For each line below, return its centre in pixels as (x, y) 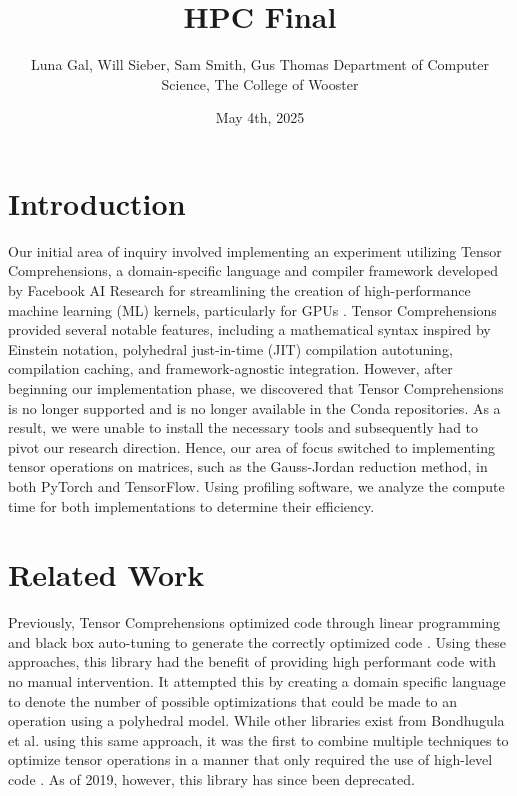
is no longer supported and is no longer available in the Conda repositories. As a (254, 407)
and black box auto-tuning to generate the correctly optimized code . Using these (257, 641)
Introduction (97, 202)
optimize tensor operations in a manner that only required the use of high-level (250, 759)
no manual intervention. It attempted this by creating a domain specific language (257, 681)
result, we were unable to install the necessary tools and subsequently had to (243, 427)
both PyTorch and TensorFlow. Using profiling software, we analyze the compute (256, 485)
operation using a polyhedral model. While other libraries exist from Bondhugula (256, 720)
